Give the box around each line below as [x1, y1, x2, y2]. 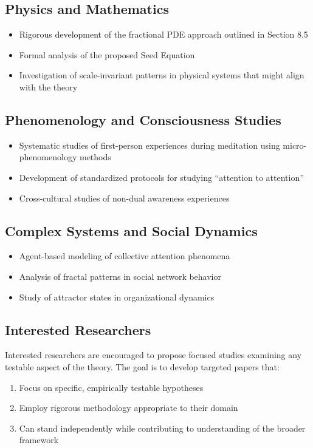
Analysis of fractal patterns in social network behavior [19, 270, 222, 282]
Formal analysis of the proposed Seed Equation [19, 48, 195, 61]
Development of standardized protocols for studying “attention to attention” [19, 171, 304, 183]
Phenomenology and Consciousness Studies [5, 110, 281, 129]
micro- [283, 138, 307, 151]
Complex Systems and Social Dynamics [5, 221, 258, 240]
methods [79, 151, 111, 163]
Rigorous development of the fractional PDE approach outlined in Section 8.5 [19, 28, 308, 41]
